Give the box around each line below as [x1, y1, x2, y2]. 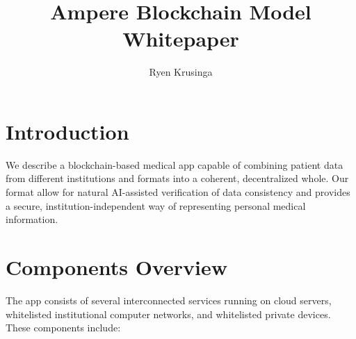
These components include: [6, 320, 121, 335]
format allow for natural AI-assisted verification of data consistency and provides [6, 185, 350, 199]
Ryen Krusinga [149, 65, 213, 79]
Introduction [6, 117, 129, 145]
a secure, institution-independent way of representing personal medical [6, 198, 306, 213]
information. [6, 212, 58, 226]
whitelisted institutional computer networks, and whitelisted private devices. [6, 306, 331, 321]
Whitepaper [122, 24, 239, 53]
